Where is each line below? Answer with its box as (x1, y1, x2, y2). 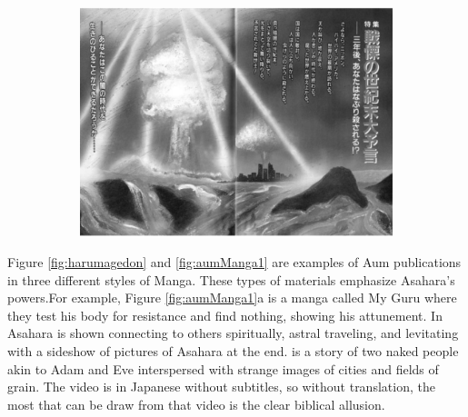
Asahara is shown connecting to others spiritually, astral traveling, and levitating (7, 323, 459, 343)
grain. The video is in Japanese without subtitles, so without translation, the (7, 377, 435, 396)
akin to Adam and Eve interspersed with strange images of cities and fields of (7, 359, 439, 378)
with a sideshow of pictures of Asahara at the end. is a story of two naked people (7, 342, 459, 361)
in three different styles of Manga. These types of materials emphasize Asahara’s (7, 270, 455, 289)
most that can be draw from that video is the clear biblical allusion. (7, 394, 385, 413)
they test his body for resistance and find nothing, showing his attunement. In (7, 305, 443, 324)
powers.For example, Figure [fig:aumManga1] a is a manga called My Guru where (7, 288, 457, 307)
